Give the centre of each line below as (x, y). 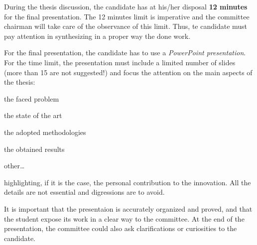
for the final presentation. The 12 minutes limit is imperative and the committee (127, 16)
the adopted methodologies (45, 132)
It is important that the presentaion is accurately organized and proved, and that (128, 208)
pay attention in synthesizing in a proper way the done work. (97, 36)
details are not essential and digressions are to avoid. (84, 192)
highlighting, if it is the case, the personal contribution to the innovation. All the (128, 182)
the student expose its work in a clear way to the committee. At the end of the (124, 218)
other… (14, 166)
